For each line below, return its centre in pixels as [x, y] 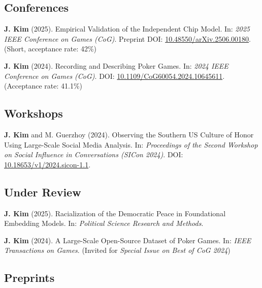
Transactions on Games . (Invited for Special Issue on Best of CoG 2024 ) [117, 250]
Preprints [29, 278]
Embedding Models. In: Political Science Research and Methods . [104, 223]
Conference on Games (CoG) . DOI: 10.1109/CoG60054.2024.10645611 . [114, 76]
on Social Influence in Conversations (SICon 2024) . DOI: [94, 154]
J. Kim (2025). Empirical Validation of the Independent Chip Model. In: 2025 [127, 29]
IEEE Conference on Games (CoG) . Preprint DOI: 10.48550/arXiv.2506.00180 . [128, 38]
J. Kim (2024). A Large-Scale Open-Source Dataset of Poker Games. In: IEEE [128, 240]
